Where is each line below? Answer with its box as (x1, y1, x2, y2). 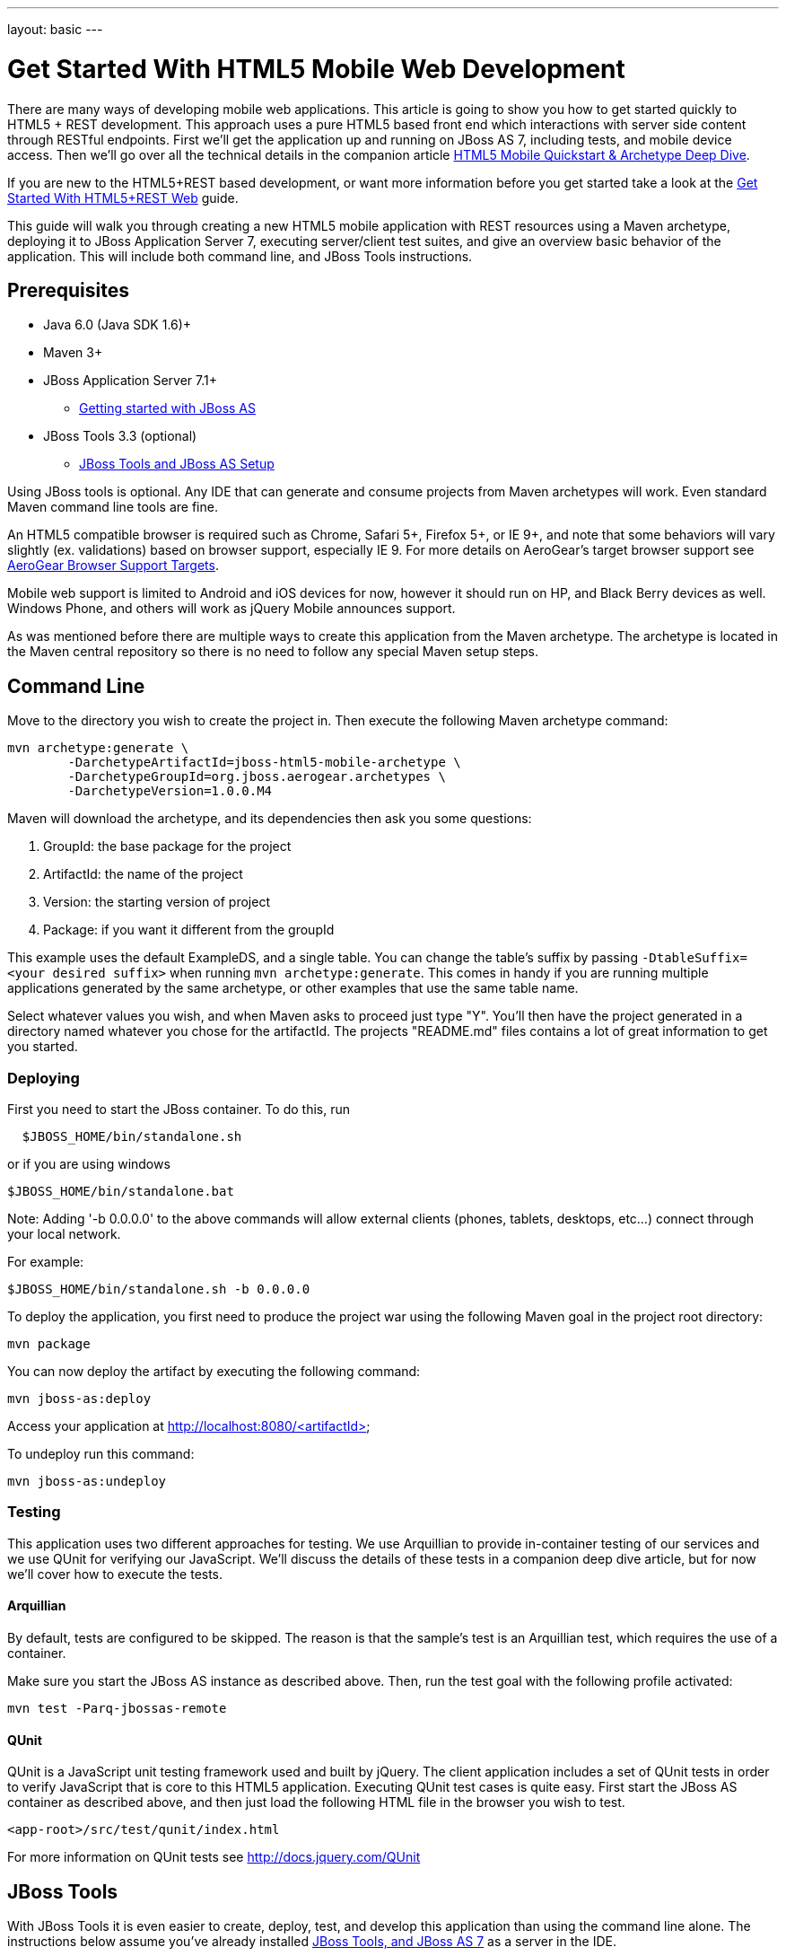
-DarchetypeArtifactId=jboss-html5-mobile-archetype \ (67, 755, 461, 770)
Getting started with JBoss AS (79, 400, 257, 417)
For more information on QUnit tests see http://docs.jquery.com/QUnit (7, 1849, 421, 1865)
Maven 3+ (43, 345, 103, 361)
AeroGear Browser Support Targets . (7, 557, 219, 574)
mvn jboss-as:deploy (7, 1390, 152, 1406)
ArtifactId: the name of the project (43, 866, 243, 882)
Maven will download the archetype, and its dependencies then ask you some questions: (7, 811, 532, 827)
